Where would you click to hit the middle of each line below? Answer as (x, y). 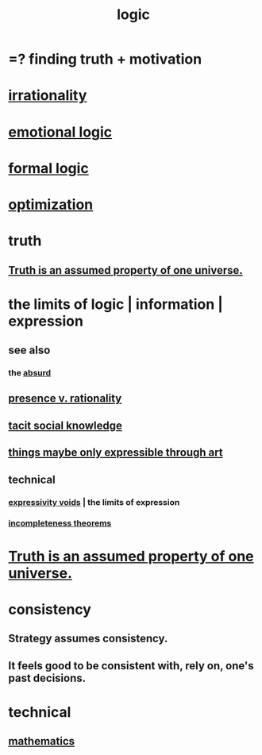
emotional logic (60, 132)
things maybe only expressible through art (116, 453)
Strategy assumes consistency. (88, 639)
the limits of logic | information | (116, 304)
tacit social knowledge (65, 425)
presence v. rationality (65, 399)
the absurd (30, 373)
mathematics (42, 741)
